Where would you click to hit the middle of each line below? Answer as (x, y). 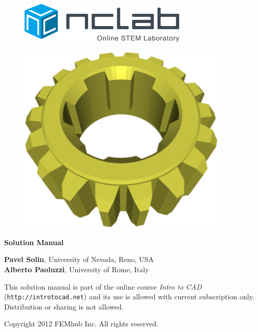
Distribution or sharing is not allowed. (64, 306)
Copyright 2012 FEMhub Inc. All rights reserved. (81, 324)
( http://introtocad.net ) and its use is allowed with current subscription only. (129, 297)
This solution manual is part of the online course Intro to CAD (103, 286)
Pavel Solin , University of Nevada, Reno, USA (79, 259)
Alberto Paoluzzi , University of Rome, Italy (77, 269)
